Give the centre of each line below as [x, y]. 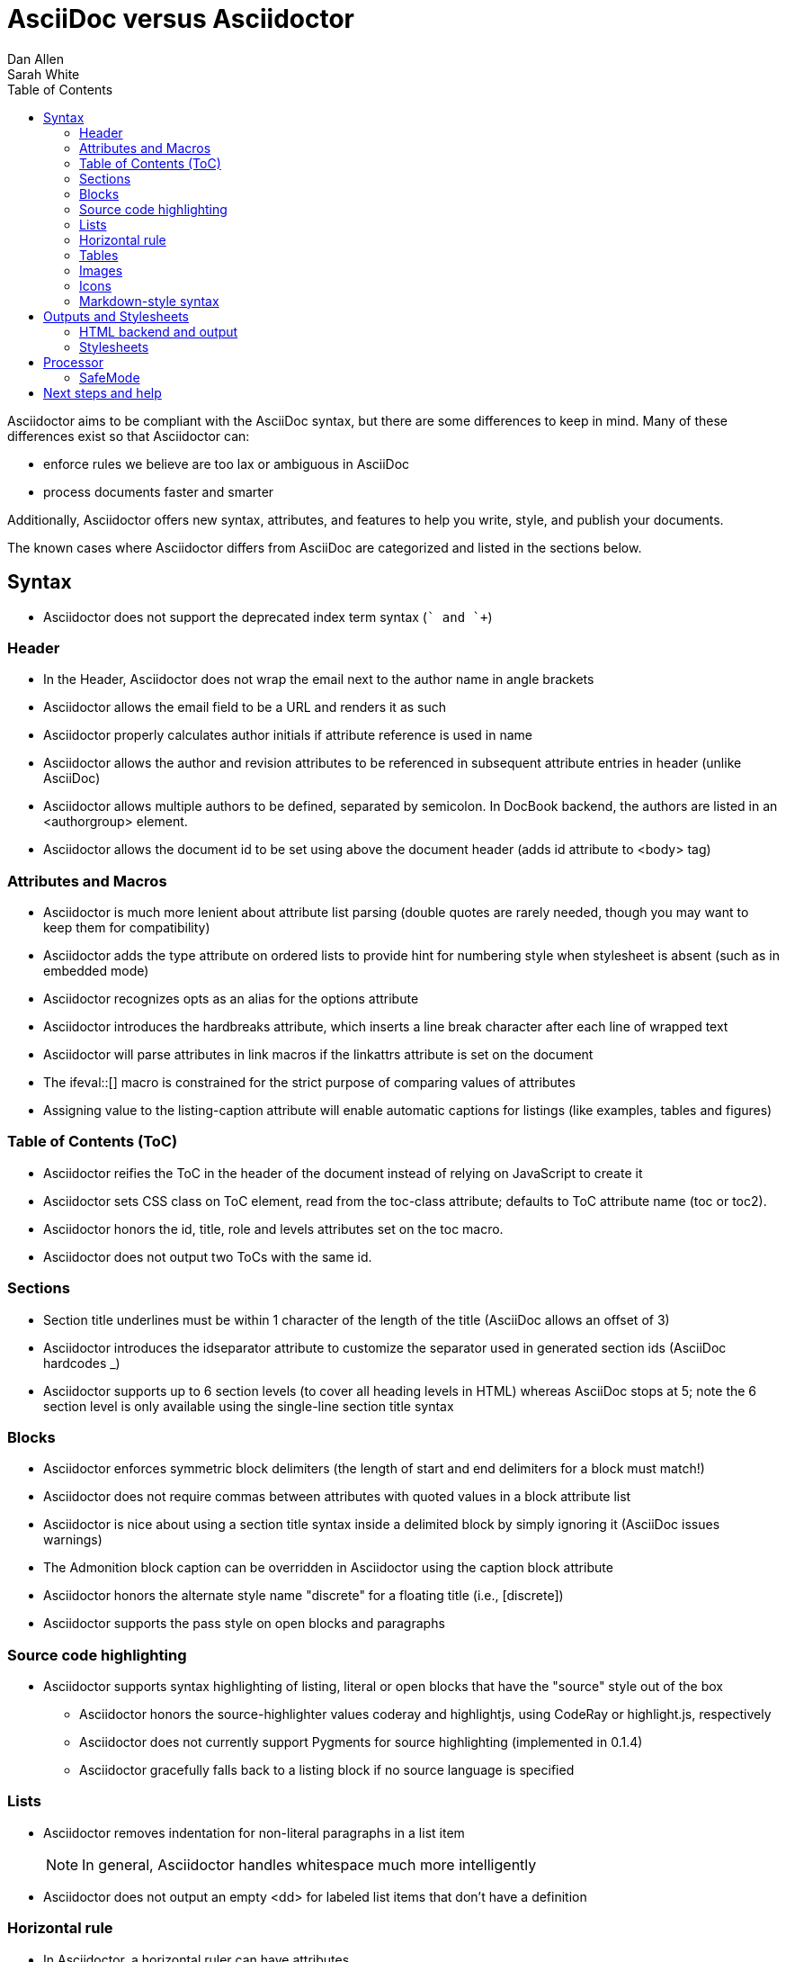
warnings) [73, 1540]
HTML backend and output [159, 331]
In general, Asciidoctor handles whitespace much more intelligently [309, 1864]
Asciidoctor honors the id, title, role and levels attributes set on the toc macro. [273, 1228]
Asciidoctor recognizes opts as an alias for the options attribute [231, 999]
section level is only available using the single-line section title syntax [249, 1406]
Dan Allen [36, 58]
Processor [73, 362]
